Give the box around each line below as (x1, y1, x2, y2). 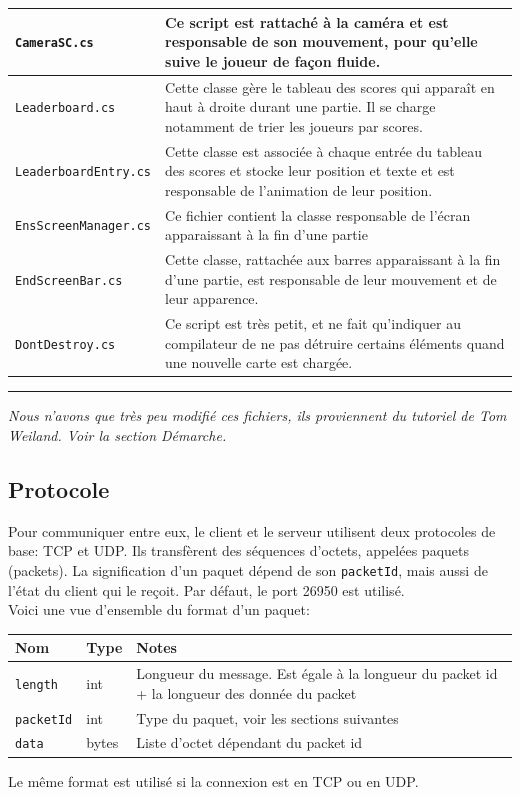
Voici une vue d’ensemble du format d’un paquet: (8, 599, 310, 620)
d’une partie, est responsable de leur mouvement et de (165, 268, 497, 289)
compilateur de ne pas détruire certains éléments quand (165, 332, 505, 353)
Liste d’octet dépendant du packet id (136, 732, 363, 753)
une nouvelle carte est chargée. (165, 352, 353, 373)
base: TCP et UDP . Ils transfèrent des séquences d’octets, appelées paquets (8, 540, 469, 561)
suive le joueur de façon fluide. (165, 50, 381, 71)
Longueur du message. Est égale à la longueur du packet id (136, 663, 498, 684)
